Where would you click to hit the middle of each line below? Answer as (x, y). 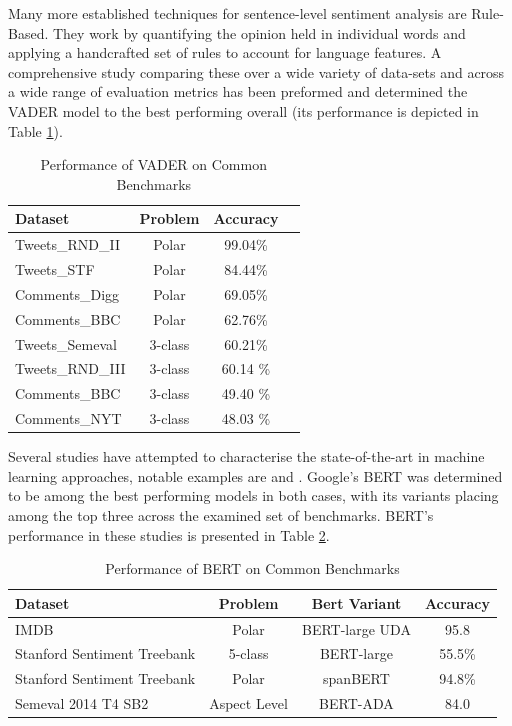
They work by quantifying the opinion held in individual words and (259, 32)
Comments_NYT (68, 418)
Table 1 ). (35, 130)
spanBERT (356, 678)
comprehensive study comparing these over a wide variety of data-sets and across (256, 71)
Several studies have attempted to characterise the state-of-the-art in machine (246, 456)
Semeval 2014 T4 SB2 (82, 703)
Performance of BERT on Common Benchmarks (252, 568)
